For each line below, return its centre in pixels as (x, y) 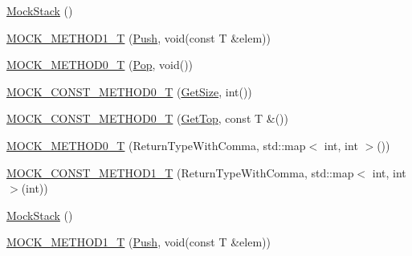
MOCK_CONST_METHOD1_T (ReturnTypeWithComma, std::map (180, 172)
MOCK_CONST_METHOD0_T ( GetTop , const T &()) (147, 118)
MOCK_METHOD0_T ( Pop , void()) (100, 65)
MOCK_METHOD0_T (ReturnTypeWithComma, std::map (156, 145)
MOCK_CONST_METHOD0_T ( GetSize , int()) (129, 91)
